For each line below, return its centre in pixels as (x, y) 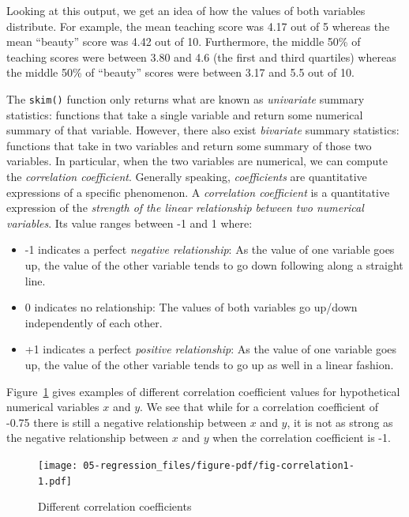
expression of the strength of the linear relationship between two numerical (185, 208)
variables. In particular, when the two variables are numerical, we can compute (197, 161)
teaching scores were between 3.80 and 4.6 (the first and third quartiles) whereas (201, 57)
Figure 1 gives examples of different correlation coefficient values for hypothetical (203, 391)
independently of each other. (94, 322)
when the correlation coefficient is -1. (302, 438)
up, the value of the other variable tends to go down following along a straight (214, 264)
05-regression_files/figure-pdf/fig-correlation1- (219, 465)
